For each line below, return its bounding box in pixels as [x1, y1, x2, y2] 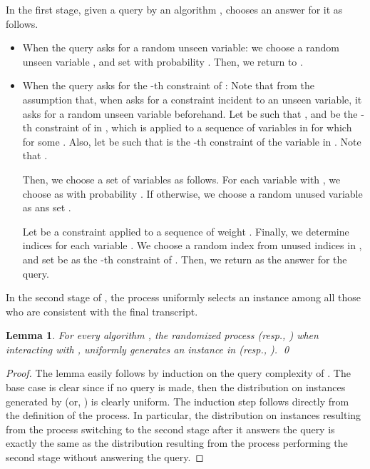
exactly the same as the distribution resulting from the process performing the [6, 435, 348, 450]
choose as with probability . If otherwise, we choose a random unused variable [22, 186, 363, 201]
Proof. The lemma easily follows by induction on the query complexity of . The [6, 365, 351, 380]
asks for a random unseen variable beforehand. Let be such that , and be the [22, 106, 358, 121]
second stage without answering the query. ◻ [6, 450, 204, 465]
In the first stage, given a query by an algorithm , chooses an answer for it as [6, 2, 343, 16]
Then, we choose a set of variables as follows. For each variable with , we [22, 171, 341, 186]
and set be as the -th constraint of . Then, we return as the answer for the [22, 251, 347, 266]
